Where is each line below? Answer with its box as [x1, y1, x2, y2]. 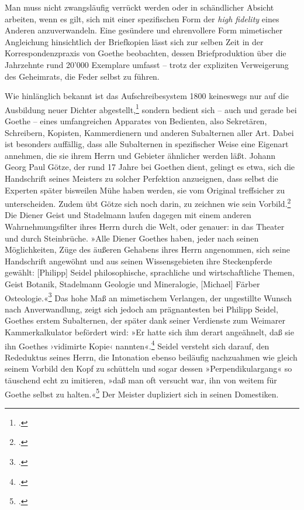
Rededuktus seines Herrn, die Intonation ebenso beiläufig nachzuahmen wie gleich [5, 351, 298, 363]
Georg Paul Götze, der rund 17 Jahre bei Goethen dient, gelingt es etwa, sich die [5, 161, 295, 173]
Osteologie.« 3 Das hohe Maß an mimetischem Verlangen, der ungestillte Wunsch [5, 290, 292, 304]
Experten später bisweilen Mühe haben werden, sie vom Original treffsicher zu [5, 183, 285, 196]
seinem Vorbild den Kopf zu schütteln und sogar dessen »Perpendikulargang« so [5, 362, 292, 375]
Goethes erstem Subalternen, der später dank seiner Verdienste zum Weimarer [5, 314, 285, 327]
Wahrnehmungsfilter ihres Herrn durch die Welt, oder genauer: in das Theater [5, 220, 285, 232]
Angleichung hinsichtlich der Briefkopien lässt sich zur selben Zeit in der [5, 35, 264, 47]
